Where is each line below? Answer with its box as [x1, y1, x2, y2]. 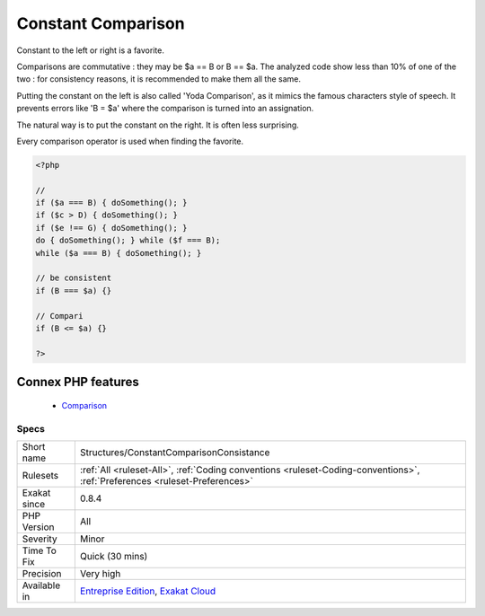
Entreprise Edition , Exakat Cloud [79, 585, 216, 597]
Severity [22, 532, 57, 545]
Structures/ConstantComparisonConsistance [79, 445, 270, 458]
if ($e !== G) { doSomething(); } [35, 223, 188, 233]
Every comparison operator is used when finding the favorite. [16, 136, 244, 146]
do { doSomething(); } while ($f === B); [35, 235, 221, 246]
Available [22, 579, 61, 592]
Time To [22, 544, 57, 557]
